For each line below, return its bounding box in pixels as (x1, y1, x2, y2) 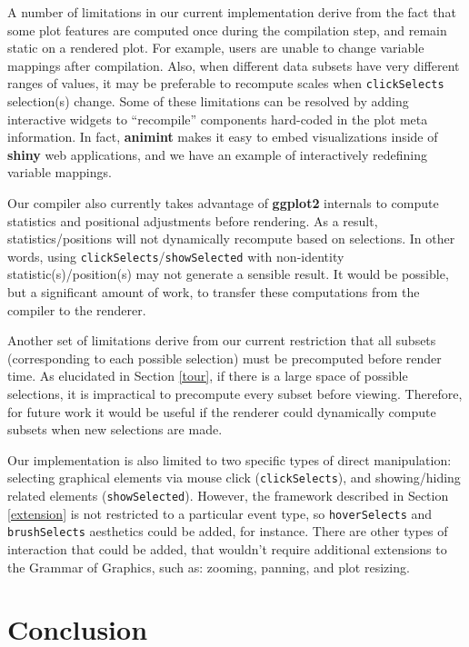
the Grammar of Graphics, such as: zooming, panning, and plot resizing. (7, 557, 410, 576)
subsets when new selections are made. (7, 420, 223, 439)
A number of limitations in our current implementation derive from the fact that (7, 3, 456, 21)
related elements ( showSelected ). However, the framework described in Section (7, 486, 449, 505)
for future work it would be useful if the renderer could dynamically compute (7, 402, 436, 421)
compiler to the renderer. (7, 300, 146, 319)
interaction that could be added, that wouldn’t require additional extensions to (7, 540, 447, 558)
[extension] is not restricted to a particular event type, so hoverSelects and (7, 503, 433, 523)
